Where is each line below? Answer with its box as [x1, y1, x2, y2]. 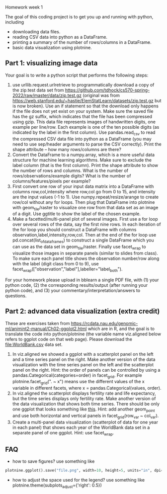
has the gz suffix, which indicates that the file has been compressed [12, 113, 153, 119]
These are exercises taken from [5, 320, 70, 326]
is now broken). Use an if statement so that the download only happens [12, 103, 159, 109]
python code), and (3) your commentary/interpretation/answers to [5, 287, 141, 293]
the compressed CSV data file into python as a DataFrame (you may [12, 136, 152, 142]
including [5, 19, 24, 25]
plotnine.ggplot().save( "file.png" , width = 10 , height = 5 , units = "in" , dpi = [5, 468, 164, 473]
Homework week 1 [5, 4, 43, 10]
